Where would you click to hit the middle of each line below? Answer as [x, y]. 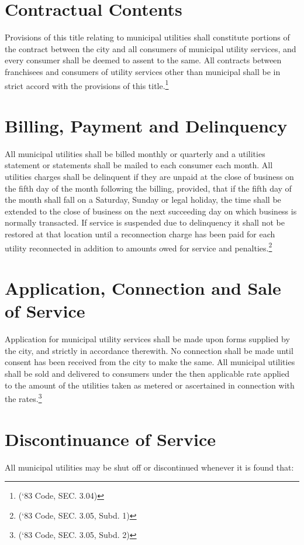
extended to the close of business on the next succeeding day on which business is [151, 211]
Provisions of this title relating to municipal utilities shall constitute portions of [147, 37]
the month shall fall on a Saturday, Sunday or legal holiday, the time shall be [143, 200]
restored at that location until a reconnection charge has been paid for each [140, 234]
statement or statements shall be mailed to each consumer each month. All [139, 165]
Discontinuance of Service [110, 439]
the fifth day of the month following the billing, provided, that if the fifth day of [148, 188]
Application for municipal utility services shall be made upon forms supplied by [147, 339]
